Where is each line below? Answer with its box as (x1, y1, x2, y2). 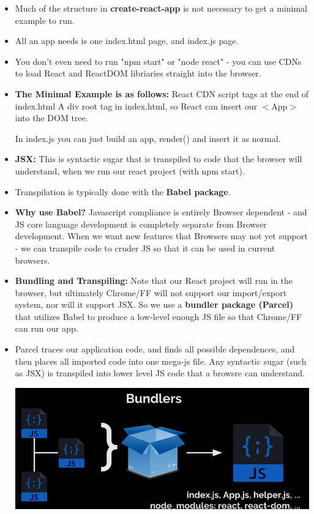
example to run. (15, 13, 75, 26)
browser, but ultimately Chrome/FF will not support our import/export (15, 286, 287, 299)
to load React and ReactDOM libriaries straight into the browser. (15, 67, 261, 80)
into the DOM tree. (15, 111, 88, 124)
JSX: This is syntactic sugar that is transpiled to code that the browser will (15, 152, 302, 165)
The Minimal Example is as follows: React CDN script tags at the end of (15, 87, 309, 100)
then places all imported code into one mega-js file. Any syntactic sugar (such (15, 354, 307, 367)
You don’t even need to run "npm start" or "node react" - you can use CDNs (15, 54, 302, 67)
